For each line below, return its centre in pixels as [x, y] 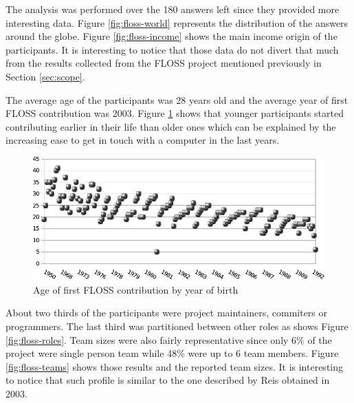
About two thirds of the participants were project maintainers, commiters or [167, 313]
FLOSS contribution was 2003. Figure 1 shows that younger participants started [175, 113]
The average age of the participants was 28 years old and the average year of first [177, 99]
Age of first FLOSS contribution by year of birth [136, 289]
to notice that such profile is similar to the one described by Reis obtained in [168, 380]
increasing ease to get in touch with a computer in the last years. [143, 140]
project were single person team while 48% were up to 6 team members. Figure [172, 353]
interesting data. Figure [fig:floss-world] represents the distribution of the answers [177, 22]
